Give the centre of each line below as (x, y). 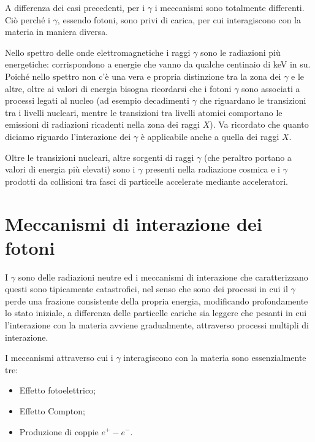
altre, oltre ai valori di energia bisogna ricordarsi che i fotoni (118, 88)
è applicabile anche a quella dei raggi (210, 136)
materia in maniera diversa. (57, 32)
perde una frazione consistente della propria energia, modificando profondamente (157, 300)
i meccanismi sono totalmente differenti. (230, 7)
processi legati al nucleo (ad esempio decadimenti (97, 100)
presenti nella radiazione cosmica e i (213, 169)
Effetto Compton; (52, 410)
